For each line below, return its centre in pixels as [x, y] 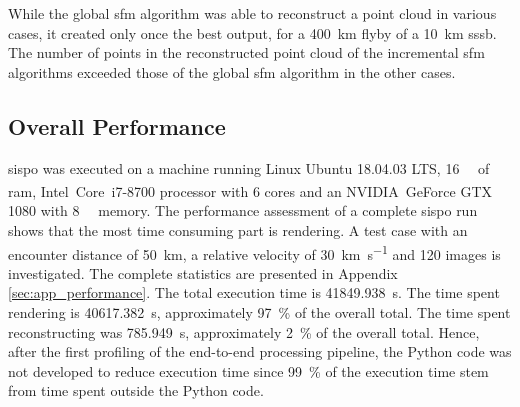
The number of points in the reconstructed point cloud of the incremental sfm [246, 52]
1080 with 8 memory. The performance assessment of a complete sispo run [243, 210]
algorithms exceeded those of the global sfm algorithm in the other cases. [232, 71]
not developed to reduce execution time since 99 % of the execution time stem [248, 370]
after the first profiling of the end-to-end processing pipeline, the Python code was [260, 351]
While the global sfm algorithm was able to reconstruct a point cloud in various [252, 13]
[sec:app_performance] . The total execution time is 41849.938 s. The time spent [254, 292]
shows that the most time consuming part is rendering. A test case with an [238, 230]
